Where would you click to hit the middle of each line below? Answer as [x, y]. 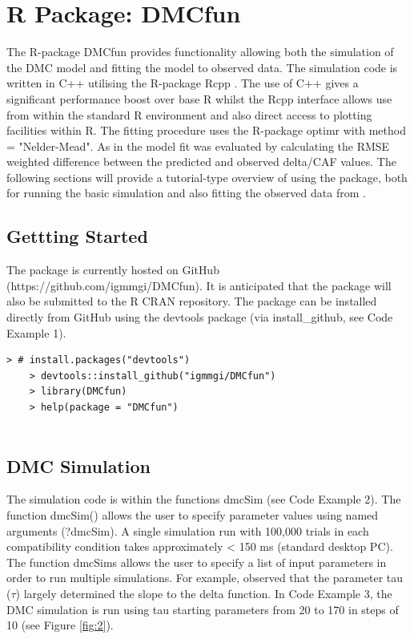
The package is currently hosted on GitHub [113, 270]
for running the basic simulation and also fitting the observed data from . [186, 193]
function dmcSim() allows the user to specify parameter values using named [193, 515]
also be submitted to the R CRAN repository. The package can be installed [192, 301]
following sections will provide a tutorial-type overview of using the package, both [207, 177]
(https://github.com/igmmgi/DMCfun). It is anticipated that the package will [199, 285]
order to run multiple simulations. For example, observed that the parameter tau [205, 578]
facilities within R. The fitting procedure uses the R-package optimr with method [206, 130]
